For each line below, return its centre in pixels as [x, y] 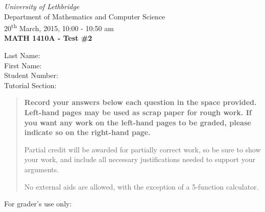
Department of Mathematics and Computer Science [85, 16]
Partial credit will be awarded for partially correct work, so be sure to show [142, 149]
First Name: [23, 65]
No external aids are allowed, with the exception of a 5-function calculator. [141, 186]
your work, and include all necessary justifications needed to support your [140, 159]
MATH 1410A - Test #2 [48, 38]
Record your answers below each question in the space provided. [140, 102]
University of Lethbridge [42, 6]
